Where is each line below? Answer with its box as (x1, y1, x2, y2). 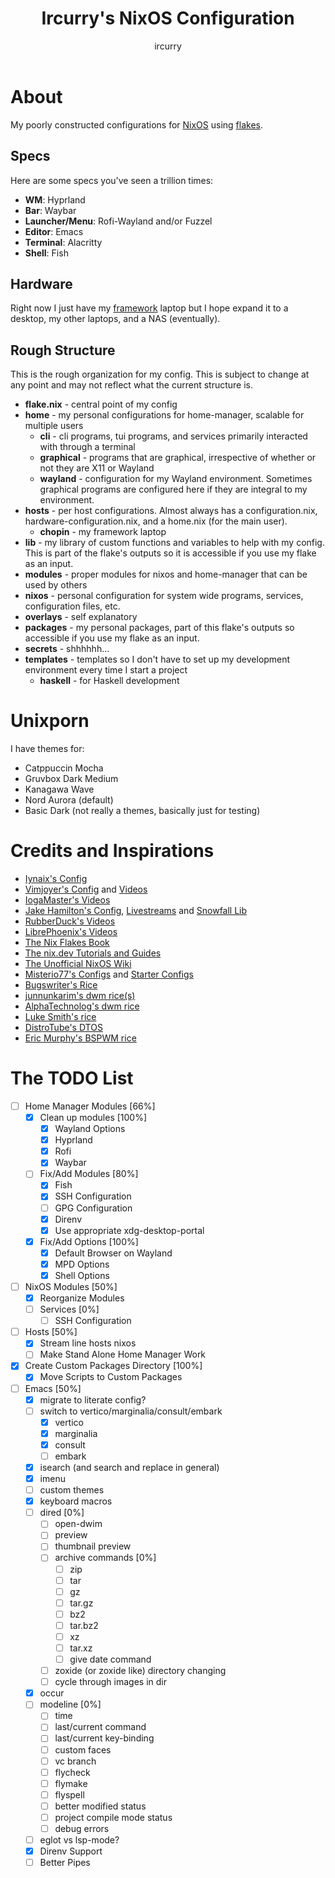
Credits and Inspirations (10, 840, 215, 862)
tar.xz (69, 1642, 93, 1654)
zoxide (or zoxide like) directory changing (54, 1665, 227, 1677)
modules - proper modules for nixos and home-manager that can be (24, 568, 308, 581)
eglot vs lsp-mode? (39, 1834, 120, 1846)
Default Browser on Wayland (54, 1247, 173, 1259)
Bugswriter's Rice (24, 979, 98, 991)
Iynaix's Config (24, 873, 88, 884)
